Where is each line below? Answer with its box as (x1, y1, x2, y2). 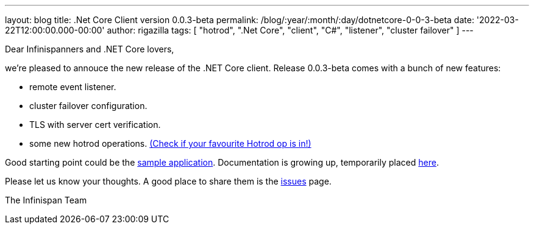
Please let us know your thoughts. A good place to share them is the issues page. (5, 176, 332, 186)
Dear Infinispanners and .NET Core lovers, (5, 44, 174, 54)
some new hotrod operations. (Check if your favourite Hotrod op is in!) (29, 138, 311, 149)
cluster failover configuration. (29, 100, 148, 111)
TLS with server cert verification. (29, 119, 161, 130)
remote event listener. (29, 82, 116, 92)
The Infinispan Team (5, 195, 87, 205)
